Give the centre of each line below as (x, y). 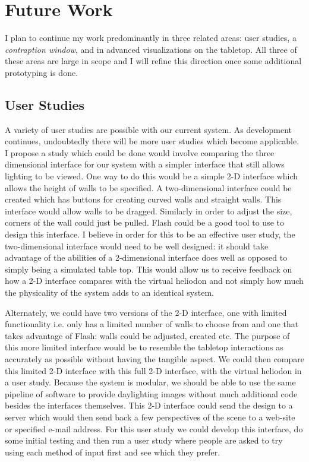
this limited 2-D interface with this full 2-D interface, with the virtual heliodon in (153, 370)
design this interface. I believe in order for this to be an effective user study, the (150, 234)
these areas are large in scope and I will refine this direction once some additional (153, 61)
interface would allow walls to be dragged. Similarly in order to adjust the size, (149, 211)
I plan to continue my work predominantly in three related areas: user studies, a (151, 38)
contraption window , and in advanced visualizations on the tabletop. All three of (151, 49)
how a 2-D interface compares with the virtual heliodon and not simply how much (154, 281)
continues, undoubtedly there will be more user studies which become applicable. (152, 141)
